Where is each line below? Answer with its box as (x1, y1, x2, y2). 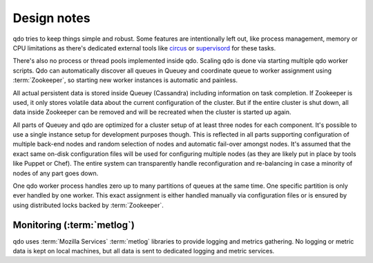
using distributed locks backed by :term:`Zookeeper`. (12, 201, 164, 209)
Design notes (12, 10, 90, 26)
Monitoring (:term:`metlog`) (12, 219, 135, 231)
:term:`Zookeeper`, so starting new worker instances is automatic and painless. (12, 76, 238, 84)
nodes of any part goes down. (12, 169, 99, 177)
